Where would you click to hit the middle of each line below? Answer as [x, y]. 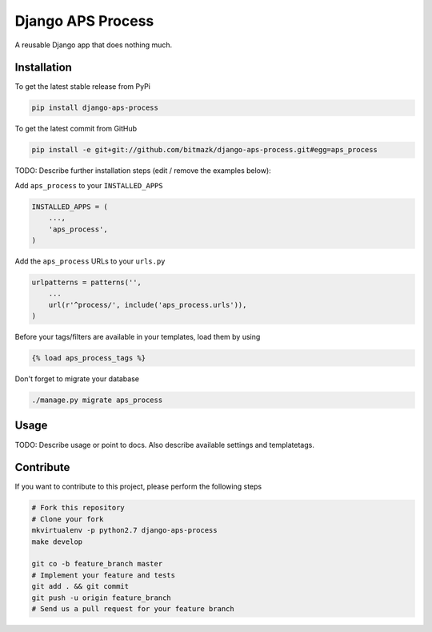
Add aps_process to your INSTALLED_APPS [89, 185]
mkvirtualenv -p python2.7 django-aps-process [124, 530]
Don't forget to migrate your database [77, 379]
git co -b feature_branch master [97, 564]
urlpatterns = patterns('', [86, 282]
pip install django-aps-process [95, 108]
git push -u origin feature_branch [101, 598]
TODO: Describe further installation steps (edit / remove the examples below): [143, 171]
